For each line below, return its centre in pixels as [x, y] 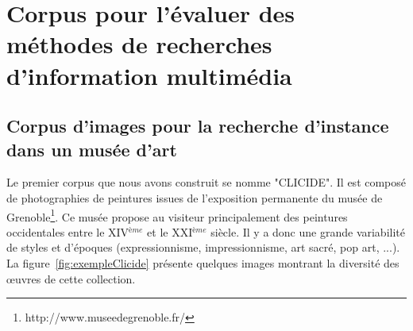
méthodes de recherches [139, 44]
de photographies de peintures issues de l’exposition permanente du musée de [195, 197]
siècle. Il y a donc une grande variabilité [308, 231]
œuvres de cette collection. [71, 278]
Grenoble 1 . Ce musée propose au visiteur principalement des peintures [177, 215]
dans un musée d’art [92, 149]
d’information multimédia [149, 75]
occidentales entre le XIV [68, 231]
